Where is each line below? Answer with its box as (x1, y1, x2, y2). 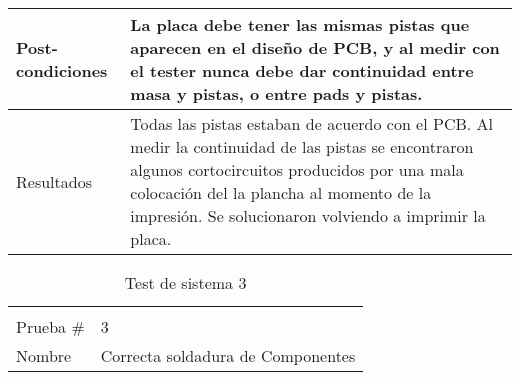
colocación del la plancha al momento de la (130, 181, 432, 204)
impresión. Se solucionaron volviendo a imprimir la (130, 204, 486, 227)
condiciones (16, 59, 108, 82)
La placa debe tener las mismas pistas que (130, 13, 470, 36)
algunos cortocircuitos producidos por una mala (130, 158, 464, 181)
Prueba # (16, 315, 85, 338)
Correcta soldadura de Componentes (100, 344, 356, 367)
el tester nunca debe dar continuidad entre (130, 59, 474, 82)
